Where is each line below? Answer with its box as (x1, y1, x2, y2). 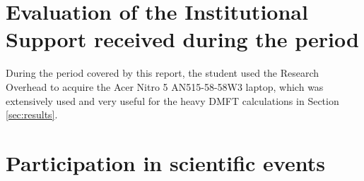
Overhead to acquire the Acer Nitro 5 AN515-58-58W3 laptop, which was (6, 79, 324, 94)
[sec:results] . (6, 107, 58, 122)
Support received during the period (6, 25, 359, 54)
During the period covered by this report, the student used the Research (6, 65, 319, 80)
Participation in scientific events (6, 148, 325, 177)
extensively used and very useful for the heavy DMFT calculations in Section (6, 93, 339, 108)
